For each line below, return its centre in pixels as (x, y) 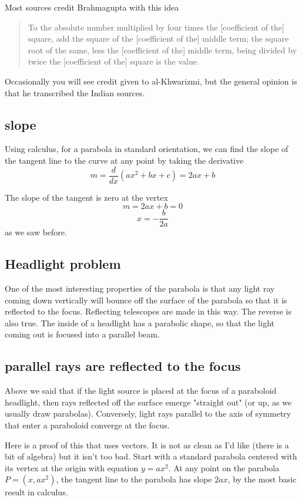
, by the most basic (262, 479)
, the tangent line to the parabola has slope (134, 479)
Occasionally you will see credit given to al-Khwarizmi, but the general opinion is (151, 81)
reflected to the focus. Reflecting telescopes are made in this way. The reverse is (148, 311)
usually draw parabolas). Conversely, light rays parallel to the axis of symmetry (148, 413)
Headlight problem (63, 264)
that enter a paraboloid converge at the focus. (87, 425)
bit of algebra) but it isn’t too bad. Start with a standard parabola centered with (151, 456)
